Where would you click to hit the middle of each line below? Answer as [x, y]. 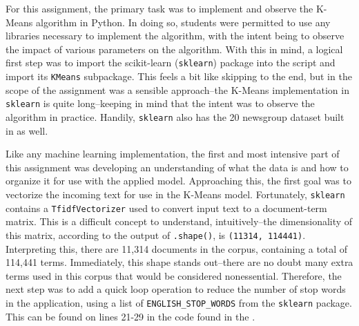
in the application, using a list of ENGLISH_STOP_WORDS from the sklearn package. [179, 302]
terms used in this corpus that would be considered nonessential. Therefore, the [174, 275]
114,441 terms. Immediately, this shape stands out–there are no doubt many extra [179, 262]
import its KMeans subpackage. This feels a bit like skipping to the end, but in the [179, 76]
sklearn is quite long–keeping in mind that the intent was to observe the [160, 103]
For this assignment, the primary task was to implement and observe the [159, 8]
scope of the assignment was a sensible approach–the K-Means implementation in [177, 89]
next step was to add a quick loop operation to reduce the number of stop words [176, 289]
